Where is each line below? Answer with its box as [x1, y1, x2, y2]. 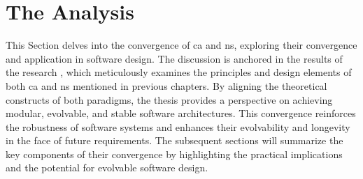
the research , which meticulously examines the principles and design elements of [6, 65, 352, 79]
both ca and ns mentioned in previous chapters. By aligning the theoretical [6, 78, 327, 93]
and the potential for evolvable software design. [6, 160, 208, 175]
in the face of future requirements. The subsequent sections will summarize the [6, 133, 343, 148]
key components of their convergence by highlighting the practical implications [6, 146, 343, 161]
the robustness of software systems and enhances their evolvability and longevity [6, 119, 350, 134]
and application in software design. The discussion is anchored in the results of [6, 51, 343, 65]
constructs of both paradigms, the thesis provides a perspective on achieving [6, 92, 333, 107]
